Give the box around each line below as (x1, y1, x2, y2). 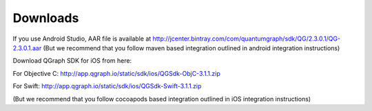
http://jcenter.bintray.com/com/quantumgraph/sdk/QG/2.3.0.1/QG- (152, 34, 341, 43)
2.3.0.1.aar (12, 43, 42, 52)
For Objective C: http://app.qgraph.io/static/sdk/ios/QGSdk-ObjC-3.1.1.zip (12, 69, 220, 77)
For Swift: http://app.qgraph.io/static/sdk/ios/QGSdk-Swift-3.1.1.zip (12, 82, 202, 90)
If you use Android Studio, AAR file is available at (12, 34, 152, 43)
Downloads (12, 10, 79, 26)
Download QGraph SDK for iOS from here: (12, 57, 132, 65)
